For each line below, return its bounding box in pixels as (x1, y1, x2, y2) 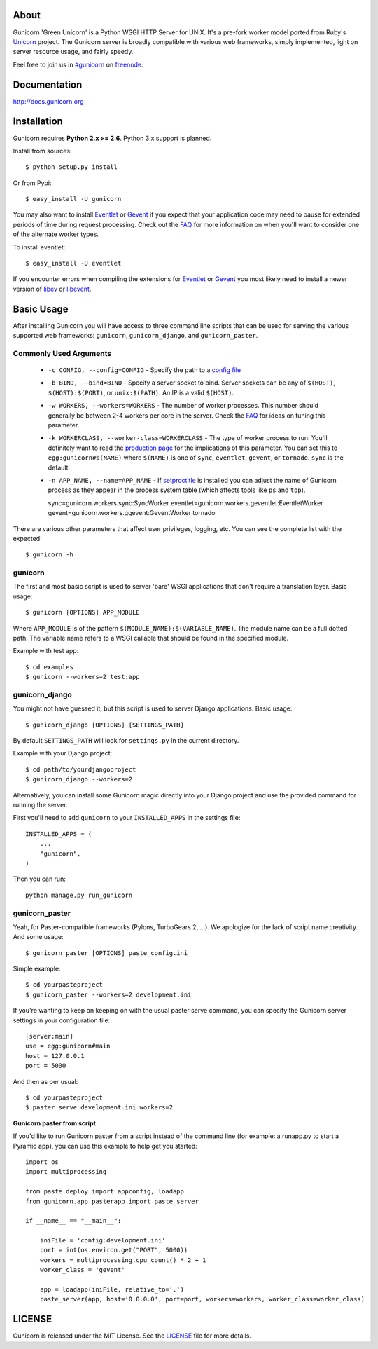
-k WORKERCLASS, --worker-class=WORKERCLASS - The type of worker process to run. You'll (48, 434, 328, 442)
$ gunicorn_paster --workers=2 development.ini (25, 990, 192, 999)
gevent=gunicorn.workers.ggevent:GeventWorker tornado (48, 509, 216, 517)
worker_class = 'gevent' (39, 1266, 125, 1274)
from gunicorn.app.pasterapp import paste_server (25, 1197, 199, 1205)
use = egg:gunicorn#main (25, 1042, 111, 1050)
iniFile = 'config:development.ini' (39, 1237, 166, 1245)
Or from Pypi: (13, 179, 52, 187)
